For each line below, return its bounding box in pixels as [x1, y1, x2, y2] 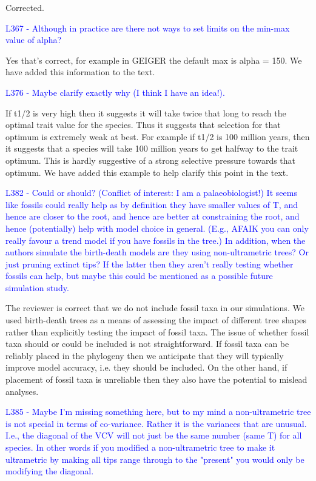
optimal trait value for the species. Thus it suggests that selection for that [5, 118, 281, 131]
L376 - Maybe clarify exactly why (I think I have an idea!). [5, 86, 225, 98]
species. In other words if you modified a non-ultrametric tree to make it [5, 441, 275, 453]
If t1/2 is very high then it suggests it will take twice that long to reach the [5, 106, 286, 119]
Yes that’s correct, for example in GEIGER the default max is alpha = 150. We [5, 53, 302, 66]
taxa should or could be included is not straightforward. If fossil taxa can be [5, 337, 289, 350]
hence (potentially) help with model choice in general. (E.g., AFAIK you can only [5, 221, 309, 234]
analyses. [5, 385, 39, 397]
